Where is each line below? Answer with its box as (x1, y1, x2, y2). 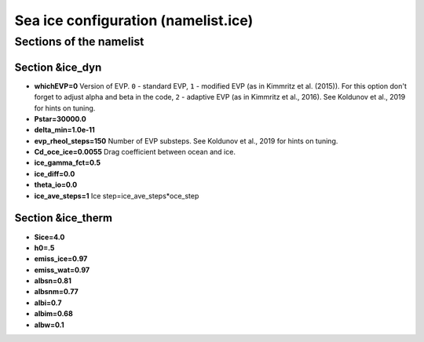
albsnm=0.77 (34, 287, 79, 297)
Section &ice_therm (14, 212, 113, 225)
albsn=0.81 (34, 276, 72, 286)
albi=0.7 (34, 298, 62, 307)
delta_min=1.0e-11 (34, 126, 96, 135)
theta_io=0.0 (34, 180, 78, 190)
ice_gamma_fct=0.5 (34, 158, 101, 168)
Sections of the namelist (14, 35, 144, 49)
